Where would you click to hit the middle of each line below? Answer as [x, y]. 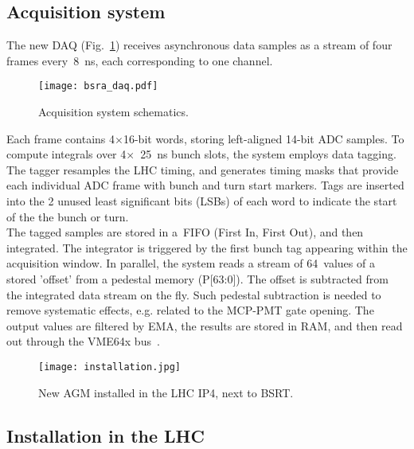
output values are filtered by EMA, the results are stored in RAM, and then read [205, 325]
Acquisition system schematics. [113, 112]
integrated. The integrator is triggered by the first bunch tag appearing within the [207, 247]
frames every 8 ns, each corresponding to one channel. [140, 60]
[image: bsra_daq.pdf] [98, 86]
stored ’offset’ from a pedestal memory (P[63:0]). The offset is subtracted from [197, 278]
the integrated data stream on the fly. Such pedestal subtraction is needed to [194, 294]
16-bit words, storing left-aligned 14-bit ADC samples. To [264, 138]
